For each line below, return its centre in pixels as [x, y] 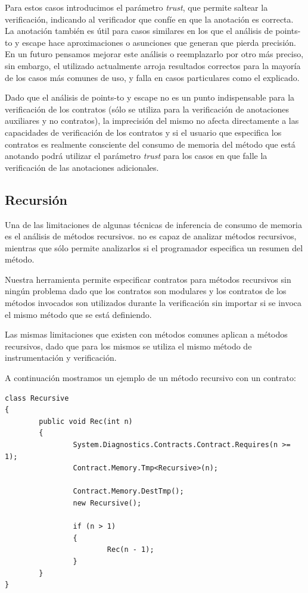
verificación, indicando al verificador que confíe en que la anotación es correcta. [149, 19]
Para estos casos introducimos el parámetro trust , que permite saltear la [136, 7]
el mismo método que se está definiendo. [78, 314]
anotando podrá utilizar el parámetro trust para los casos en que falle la [136, 156]
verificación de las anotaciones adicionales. [82, 167]
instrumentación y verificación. [61, 358]
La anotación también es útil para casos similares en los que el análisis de [139, 31]
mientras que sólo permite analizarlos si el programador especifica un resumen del [154, 247]
